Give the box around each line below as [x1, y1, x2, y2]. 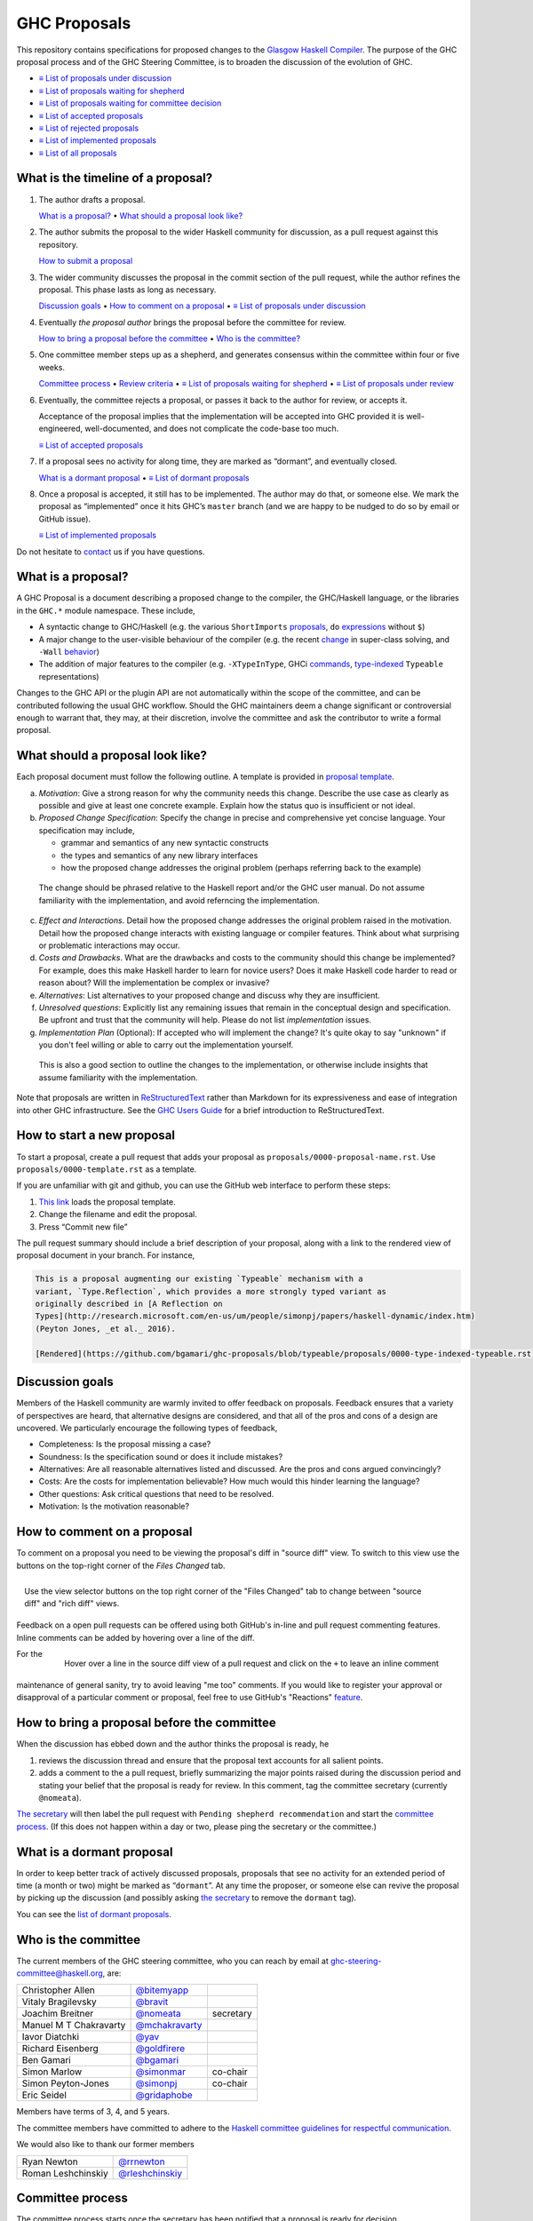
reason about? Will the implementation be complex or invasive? [38, 977, 270, 988]
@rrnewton [118, 2155, 165, 2168]
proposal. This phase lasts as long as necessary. [38, 284, 217, 295]
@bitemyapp [135, 1984, 189, 1996]
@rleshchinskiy [118, 2167, 182, 2179]
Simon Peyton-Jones [21, 2077, 110, 2090]
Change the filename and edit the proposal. [38, 1209, 197, 1220]
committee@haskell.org [16, 1968, 104, 1978]
